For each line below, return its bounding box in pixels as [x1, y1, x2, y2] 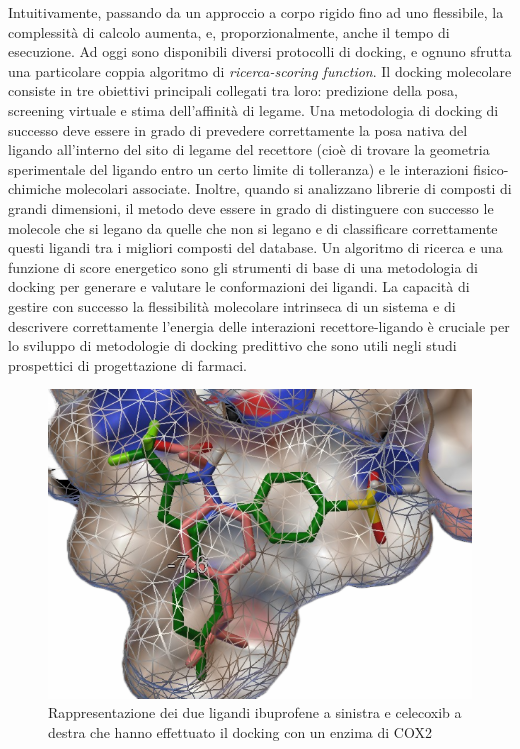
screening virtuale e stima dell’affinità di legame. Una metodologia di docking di [8, 99, 499, 120]
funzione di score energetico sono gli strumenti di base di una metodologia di [8, 256, 478, 277]
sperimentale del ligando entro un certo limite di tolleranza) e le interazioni [8, 158, 469, 179]
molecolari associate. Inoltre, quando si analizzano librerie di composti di [65, 178, 512, 199]
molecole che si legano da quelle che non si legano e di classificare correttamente [8, 217, 498, 238]
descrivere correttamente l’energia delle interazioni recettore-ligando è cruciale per [8, 315, 510, 336]
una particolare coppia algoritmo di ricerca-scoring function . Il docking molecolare [8, 60, 512, 81]
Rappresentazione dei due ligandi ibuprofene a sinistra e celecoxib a [48, 702, 462, 723]
